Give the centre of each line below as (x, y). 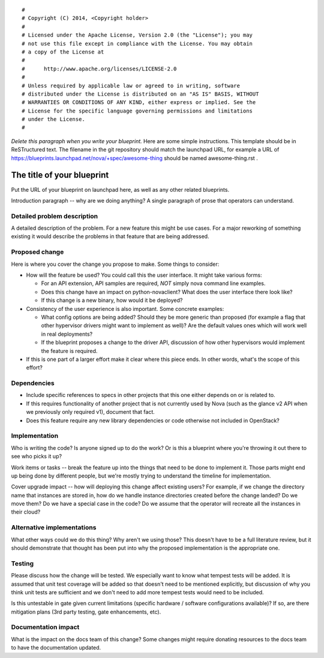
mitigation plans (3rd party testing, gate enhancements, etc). (86, 612)
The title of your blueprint (60, 175)
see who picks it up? (37, 457)
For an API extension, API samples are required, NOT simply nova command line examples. (153, 283)
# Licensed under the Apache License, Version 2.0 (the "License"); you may (137, 35)
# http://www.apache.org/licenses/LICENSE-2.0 (99, 69)
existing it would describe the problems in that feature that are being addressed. (110, 236)
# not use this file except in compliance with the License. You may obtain (137, 43)
